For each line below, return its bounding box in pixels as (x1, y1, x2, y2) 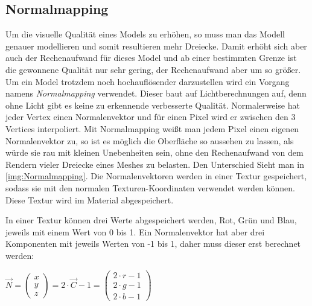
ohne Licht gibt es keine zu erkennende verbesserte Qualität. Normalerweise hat (5, 98, 300, 111)
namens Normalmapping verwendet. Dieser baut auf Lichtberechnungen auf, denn (5, 87, 307, 100)
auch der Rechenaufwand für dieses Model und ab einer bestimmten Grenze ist (5, 51, 297, 64)
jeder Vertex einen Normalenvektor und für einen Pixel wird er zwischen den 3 (5, 110, 296, 123)
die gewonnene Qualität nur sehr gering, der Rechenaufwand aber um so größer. (5, 63, 301, 75)
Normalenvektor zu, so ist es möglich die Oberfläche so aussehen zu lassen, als (5, 134, 294, 147)
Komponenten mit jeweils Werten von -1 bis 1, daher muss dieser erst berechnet (5, 237, 301, 250)
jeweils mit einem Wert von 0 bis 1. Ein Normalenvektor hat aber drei (5, 225, 265, 238)
